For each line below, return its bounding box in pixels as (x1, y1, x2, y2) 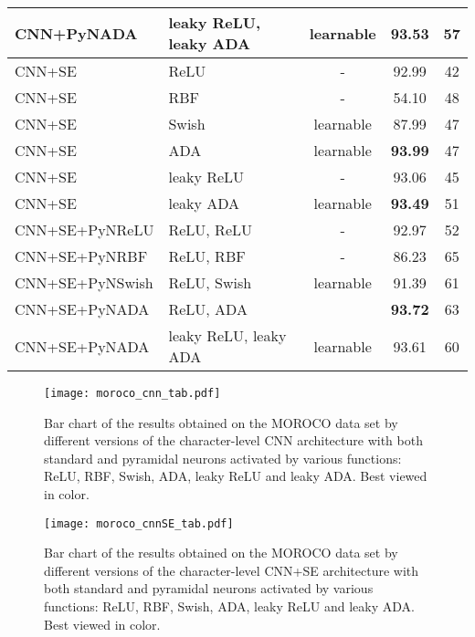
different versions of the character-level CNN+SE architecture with (44, 560, 419, 580)
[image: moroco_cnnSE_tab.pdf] (44, 517, 234, 530)
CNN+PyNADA (15, 22, 138, 44)
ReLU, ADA (168, 298, 248, 319)
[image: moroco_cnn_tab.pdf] (44, 387, 221, 400)
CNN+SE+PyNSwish (15, 272, 153, 293)
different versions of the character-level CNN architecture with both (44, 431, 423, 450)
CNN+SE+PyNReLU (15, 219, 154, 240)
